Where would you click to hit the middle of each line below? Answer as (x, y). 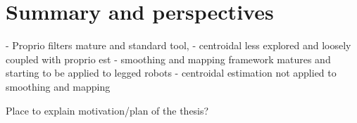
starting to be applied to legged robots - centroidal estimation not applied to (171, 73)
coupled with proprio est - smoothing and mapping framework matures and (168, 59)
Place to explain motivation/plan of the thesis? (107, 110)
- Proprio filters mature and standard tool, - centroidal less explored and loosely (178, 45)
